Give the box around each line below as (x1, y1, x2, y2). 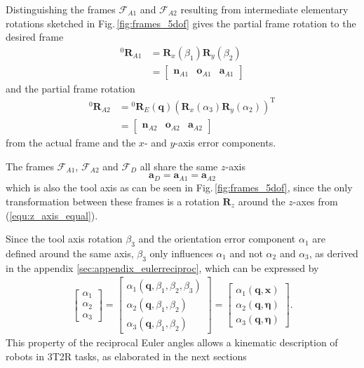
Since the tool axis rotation (6, 231, 123, 246)
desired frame (6, 29, 64, 44)
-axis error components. (175, 135, 276, 149)
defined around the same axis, (6, 245, 134, 260)
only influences (149, 245, 213, 260)
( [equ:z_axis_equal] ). (6, 207, 98, 222)
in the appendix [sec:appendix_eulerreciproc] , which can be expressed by (6, 260, 319, 275)
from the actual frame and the (6, 135, 136, 149)
